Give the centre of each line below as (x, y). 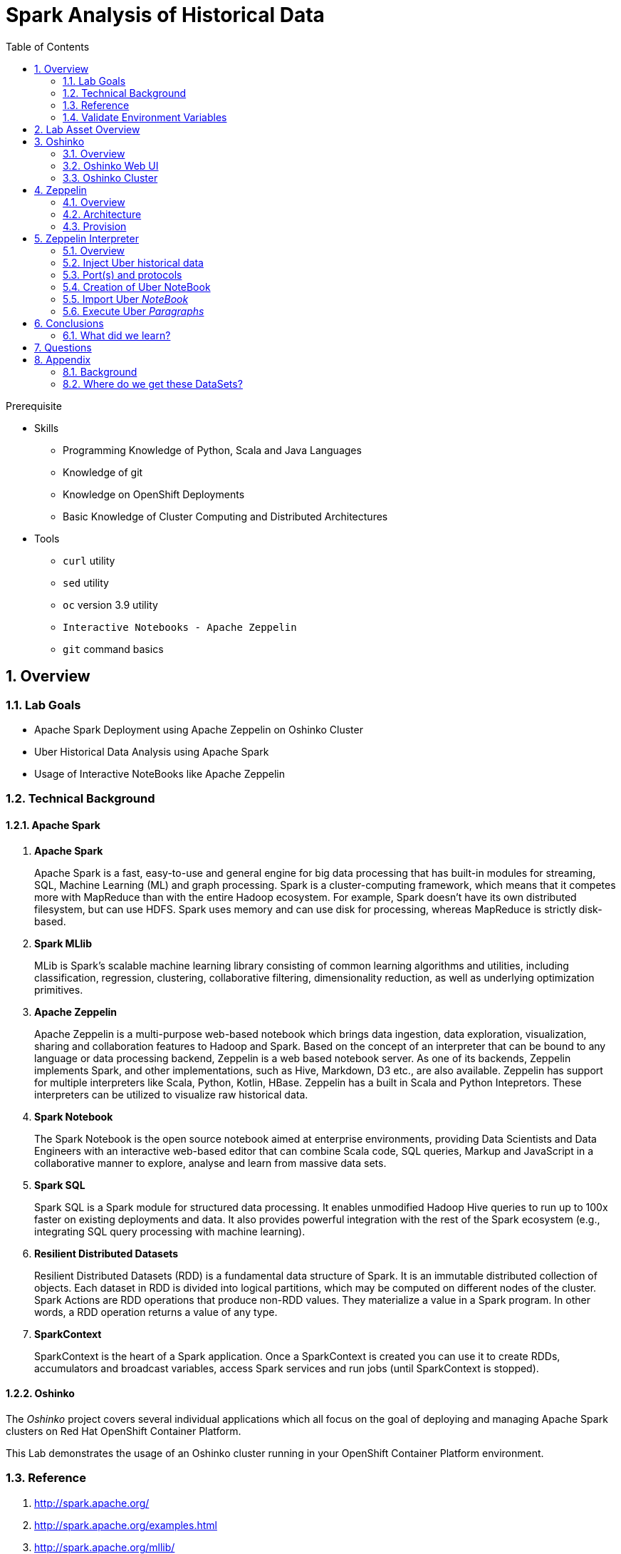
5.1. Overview (94, 250)
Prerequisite (34, 406)
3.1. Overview (94, 153)
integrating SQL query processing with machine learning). (170, 1231)
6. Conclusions (69, 323)
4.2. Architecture (102, 214)
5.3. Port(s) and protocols (122, 274)
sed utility (86, 582)
